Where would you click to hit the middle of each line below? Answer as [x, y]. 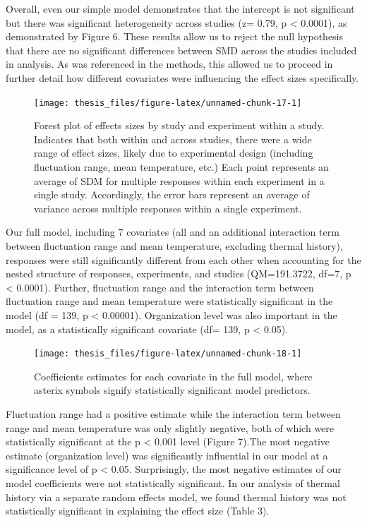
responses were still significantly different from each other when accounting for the [183, 259]
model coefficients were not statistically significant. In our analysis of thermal [173, 482]
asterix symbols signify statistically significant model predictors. [172, 390]
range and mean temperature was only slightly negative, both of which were [170, 427]
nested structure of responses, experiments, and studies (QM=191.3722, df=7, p [179, 273]
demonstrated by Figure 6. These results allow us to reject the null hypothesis [175, 36]
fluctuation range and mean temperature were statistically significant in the [169, 301]
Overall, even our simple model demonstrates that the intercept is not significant [180, 8]
